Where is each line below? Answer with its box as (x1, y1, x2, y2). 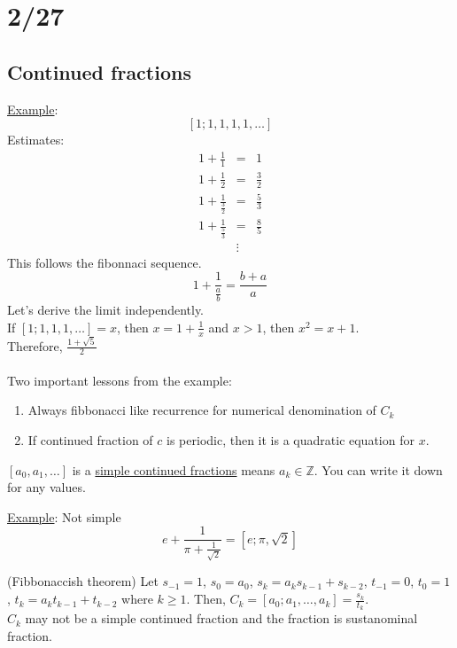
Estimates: (7, 130, 65, 149)
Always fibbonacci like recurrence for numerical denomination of (27, 401, 376, 419)
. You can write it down (314, 460, 443, 479)
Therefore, (7, 336, 63, 355)
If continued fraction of (27, 430, 153, 449)
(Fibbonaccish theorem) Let (7, 572, 159, 590)
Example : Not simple (7, 507, 121, 526)
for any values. (7, 478, 86, 496)
